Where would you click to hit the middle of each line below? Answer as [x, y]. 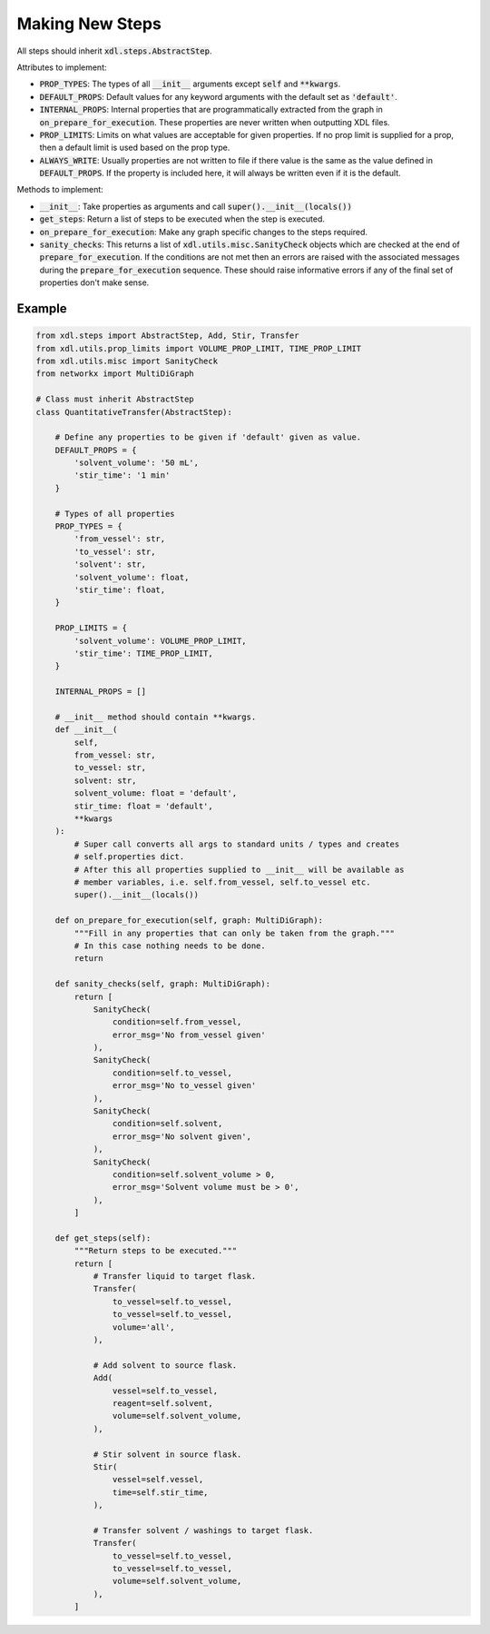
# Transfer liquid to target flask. [175, 1277]
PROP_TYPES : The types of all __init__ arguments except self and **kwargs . [190, 84]
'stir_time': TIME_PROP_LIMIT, [143, 653]
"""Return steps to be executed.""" [156, 1251]
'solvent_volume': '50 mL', [137, 463]
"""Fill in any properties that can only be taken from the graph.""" [234, 933]
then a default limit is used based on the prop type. [135, 148]
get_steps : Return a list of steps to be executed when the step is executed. [182, 219]
